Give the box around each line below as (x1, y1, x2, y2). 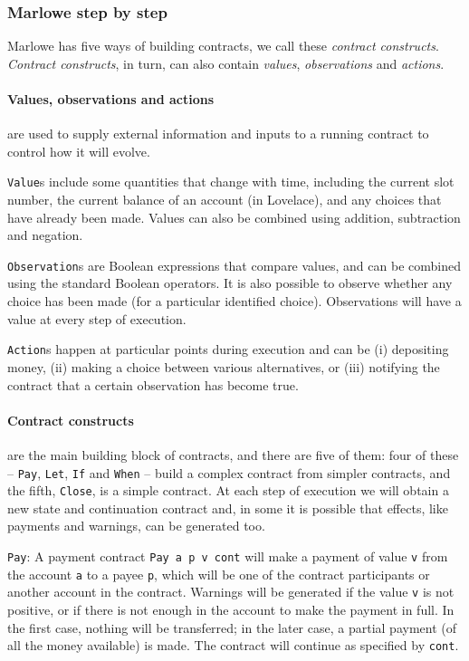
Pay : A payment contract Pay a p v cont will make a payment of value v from (7, 547, 448, 565)
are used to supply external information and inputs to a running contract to (7, 124, 429, 143)
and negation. (7, 225, 83, 244)
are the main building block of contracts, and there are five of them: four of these (7, 445, 459, 464)
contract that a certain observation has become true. (7, 375, 299, 394)
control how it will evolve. (7, 141, 150, 160)
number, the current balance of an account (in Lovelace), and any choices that (7, 190, 442, 209)
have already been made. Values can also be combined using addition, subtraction (7, 207, 461, 226)
